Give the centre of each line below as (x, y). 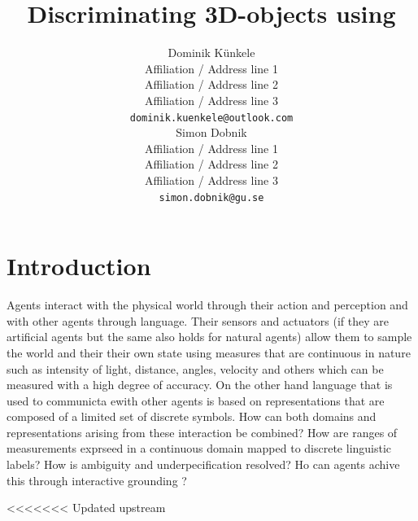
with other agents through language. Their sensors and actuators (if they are (198, 320)
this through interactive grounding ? (97, 480)
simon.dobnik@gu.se (211, 197)
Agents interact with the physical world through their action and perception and (207, 305)
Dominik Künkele (211, 53)
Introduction (79, 266)
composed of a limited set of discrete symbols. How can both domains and (192, 416)
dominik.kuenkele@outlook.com (211, 118)
